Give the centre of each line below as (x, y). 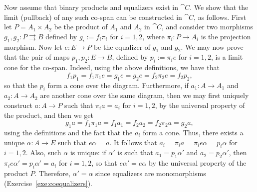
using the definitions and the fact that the (68, 132)
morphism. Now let (33, 47)
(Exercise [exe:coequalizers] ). (48, 183)
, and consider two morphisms (207, 27)
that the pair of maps (37, 57)
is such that (135, 152)
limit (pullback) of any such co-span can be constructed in (93, 17)
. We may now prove (212, 47)
